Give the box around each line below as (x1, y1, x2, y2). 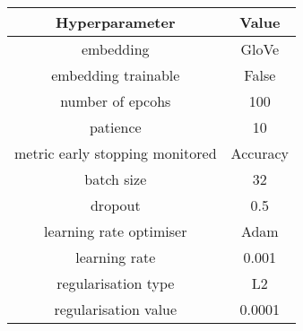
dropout (90, 195, 141, 215)
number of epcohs (60, 91, 171, 111)
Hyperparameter (56, 12, 176, 32)
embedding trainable (51, 65, 180, 85)
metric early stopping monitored (14, 143, 217, 163)
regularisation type (56, 273, 175, 293)
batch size (84, 169, 147, 189)
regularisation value (54, 299, 177, 319)
